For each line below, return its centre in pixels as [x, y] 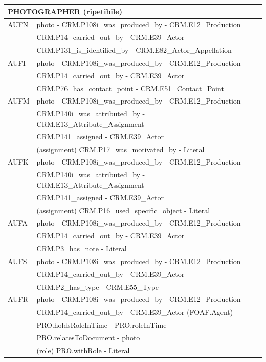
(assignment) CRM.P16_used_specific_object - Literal [123, 210]
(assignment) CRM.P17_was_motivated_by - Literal [120, 149]
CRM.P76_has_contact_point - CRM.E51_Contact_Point [130, 88]
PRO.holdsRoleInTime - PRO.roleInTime [102, 325]
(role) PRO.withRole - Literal [83, 350]
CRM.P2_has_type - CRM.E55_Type [98, 286]
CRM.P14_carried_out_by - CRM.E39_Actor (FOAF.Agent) [135, 312]
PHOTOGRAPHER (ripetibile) [65, 11]
